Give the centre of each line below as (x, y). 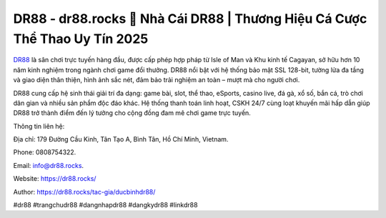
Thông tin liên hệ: (39, 126)
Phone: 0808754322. (45, 152)
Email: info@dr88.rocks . (49, 165)
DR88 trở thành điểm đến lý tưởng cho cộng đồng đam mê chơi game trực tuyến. (132, 113)
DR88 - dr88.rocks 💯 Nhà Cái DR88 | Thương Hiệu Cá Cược (190, 19)
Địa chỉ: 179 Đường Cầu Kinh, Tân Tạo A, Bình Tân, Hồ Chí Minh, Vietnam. (121, 139)
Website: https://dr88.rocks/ (55, 179)
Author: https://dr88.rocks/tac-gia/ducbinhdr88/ (84, 192)
